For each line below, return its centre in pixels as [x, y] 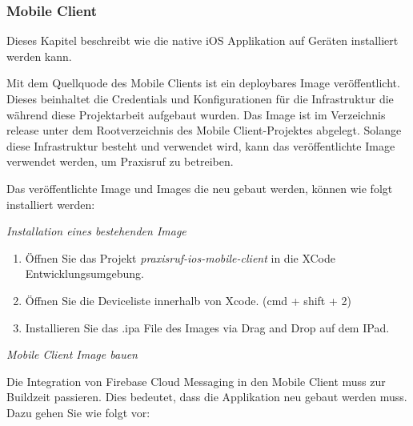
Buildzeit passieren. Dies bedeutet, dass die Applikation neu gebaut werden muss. [207, 397]
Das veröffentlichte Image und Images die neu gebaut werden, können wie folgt [200, 188]
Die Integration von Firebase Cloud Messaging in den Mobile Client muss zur [196, 381]
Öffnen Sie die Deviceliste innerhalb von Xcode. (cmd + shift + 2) [188, 300]
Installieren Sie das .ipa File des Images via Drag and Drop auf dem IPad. [207, 327]
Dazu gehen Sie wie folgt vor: [78, 412]
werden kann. [39, 56]
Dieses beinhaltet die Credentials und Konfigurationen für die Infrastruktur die [200, 98]
